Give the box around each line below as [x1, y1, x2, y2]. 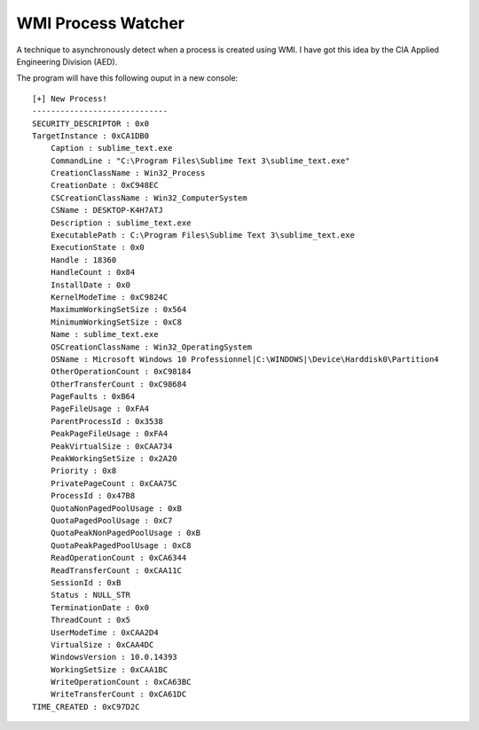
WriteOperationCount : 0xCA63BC [50, 677, 192, 687]
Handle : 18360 [50, 255, 117, 265]
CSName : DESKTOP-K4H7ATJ [50, 205, 164, 216]
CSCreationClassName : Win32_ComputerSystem [50, 192, 247, 203]
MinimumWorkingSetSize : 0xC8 [50, 317, 182, 327]
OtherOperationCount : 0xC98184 [50, 366, 192, 377]
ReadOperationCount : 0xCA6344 [50, 553, 187, 563]
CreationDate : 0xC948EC [50, 180, 159, 191]
